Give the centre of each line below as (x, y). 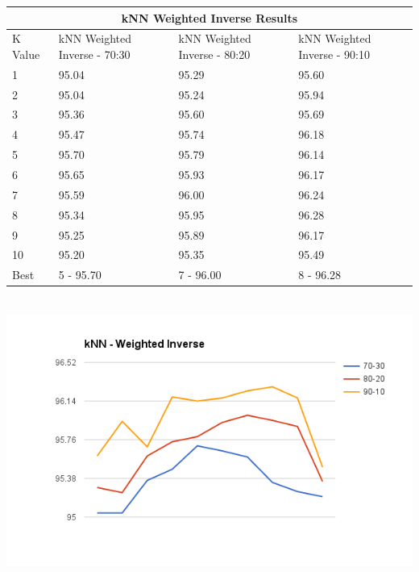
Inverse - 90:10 (334, 54)
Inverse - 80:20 (214, 54)
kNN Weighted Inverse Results (209, 17)
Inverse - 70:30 (94, 54)
